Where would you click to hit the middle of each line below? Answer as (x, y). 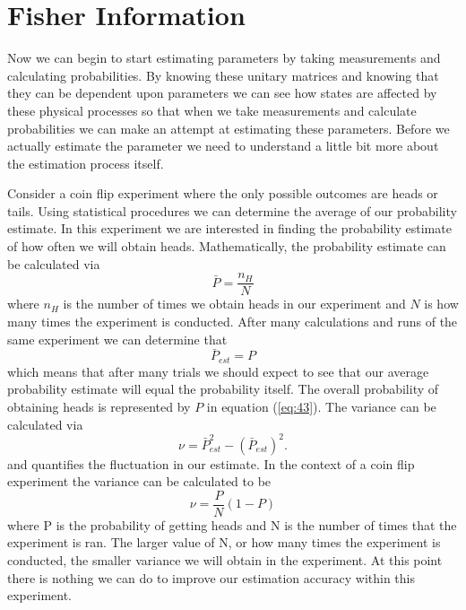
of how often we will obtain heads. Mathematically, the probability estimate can (227, 246)
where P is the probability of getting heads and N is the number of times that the (232, 524)
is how (441, 304)
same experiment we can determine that (117, 339)
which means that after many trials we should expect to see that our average (218, 371)
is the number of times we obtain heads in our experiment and (234, 304)
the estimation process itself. (86, 163)
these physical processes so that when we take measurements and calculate (212, 110)
